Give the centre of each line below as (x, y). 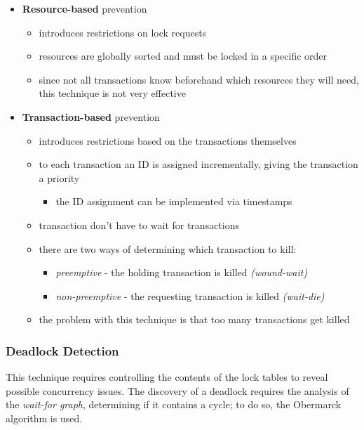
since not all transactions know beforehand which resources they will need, (199, 79)
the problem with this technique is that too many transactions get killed (194, 319)
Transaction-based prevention (91, 116)
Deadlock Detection (62, 350)
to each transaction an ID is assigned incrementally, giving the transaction (198, 164)
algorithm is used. (44, 418)
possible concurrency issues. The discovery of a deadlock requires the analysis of (177, 390)
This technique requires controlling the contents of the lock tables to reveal (167, 377)
